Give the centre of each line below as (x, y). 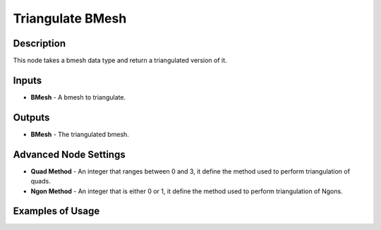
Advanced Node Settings (69, 154)
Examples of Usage (56, 211)
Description (40, 43)
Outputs (31, 117)
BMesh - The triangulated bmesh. (80, 134)
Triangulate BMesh (70, 18)
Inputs (28, 80)
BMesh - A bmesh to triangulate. (78, 97)
